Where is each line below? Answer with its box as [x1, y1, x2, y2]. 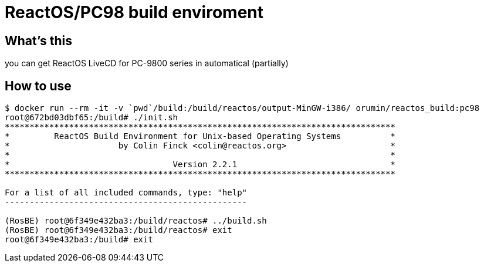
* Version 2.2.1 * [5, 160, 395, 170]
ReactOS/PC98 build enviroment [5, 2, 264, 22]
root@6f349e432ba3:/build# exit [5, 235, 153, 245]
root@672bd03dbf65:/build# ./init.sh [5, 113, 178, 123]
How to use [5, 78, 72, 93]
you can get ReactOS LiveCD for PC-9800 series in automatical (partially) [5, 58, 289, 69]
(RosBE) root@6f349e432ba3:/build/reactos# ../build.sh [5, 216, 267, 226]
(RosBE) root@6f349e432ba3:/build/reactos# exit [5, 225, 232, 235]
